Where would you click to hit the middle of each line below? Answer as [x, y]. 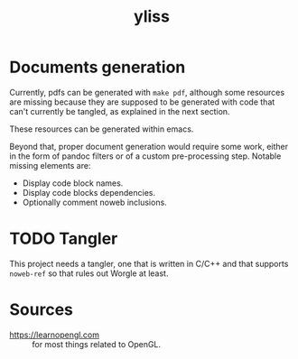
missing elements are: [50, 165]
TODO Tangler [64, 239]
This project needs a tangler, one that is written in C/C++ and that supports [149, 263]
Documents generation [98, 67]
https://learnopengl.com [54, 335]
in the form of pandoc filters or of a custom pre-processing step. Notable [145, 156]
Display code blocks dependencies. [89, 192]
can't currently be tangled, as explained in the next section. [120, 111]
